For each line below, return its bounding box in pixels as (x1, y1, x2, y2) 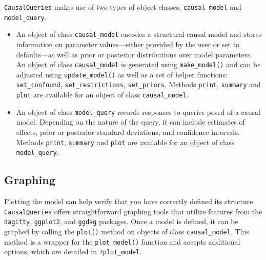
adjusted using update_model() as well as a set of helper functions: (16, 69, 228, 79)
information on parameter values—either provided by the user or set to (16, 38, 240, 49)
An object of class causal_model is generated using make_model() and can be (16, 59, 261, 70)
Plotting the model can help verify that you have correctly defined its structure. (4, 196, 255, 207)
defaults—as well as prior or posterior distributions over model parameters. (16, 49, 252, 59)
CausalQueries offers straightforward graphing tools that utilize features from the (4, 206, 262, 216)
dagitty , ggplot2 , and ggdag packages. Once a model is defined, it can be (4, 216, 238, 227)
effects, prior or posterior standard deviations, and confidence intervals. (16, 127, 240, 137)
